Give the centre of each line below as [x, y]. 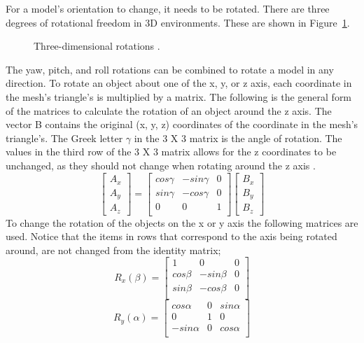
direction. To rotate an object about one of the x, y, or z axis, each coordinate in [179, 83]
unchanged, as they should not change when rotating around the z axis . [161, 165]
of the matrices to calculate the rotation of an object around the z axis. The [169, 110]
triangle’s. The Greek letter [64, 138]
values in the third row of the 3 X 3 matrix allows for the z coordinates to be [171, 152]
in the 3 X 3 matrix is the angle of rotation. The [238, 138]
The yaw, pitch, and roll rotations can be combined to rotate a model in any [170, 69]
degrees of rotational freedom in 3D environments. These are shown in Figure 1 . [178, 22]
